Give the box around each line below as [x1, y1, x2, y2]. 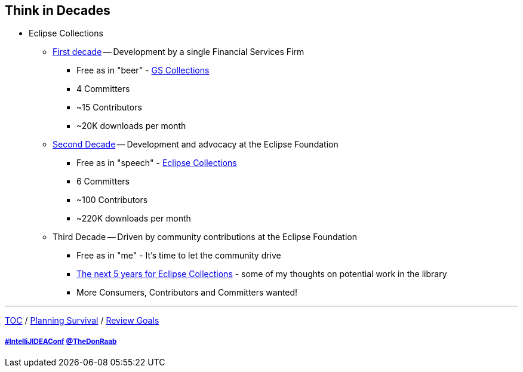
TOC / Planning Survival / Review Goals [5, 315, 159, 326]
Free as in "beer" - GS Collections [76, 65, 210, 76]
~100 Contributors [76, 195, 148, 205]
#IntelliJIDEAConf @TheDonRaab [5, 337, 117, 346]
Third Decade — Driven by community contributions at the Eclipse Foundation [53, 232, 358, 242]
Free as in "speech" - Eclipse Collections [76, 158, 237, 168]
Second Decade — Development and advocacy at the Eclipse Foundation [53, 139, 339, 150]
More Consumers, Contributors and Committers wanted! [76, 287, 298, 298]
